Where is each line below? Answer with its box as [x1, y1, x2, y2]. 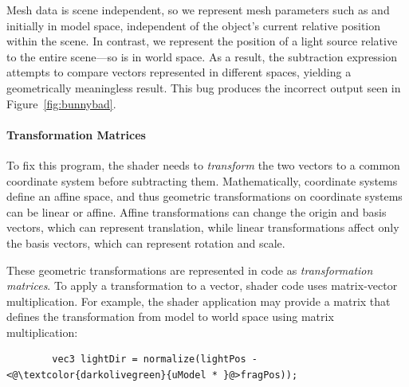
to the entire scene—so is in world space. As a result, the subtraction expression [6, 48, 398, 64]
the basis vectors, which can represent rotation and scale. [6, 234, 285, 251]
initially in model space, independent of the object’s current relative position [6, 17, 380, 33]
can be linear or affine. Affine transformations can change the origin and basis [6, 203, 387, 220]
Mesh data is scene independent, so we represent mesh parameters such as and [6, 2, 390, 18]
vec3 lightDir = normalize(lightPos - [52, 354, 258, 365]
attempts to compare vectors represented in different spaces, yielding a [6, 64, 352, 80]
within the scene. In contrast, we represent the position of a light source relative [6, 33, 398, 49]
